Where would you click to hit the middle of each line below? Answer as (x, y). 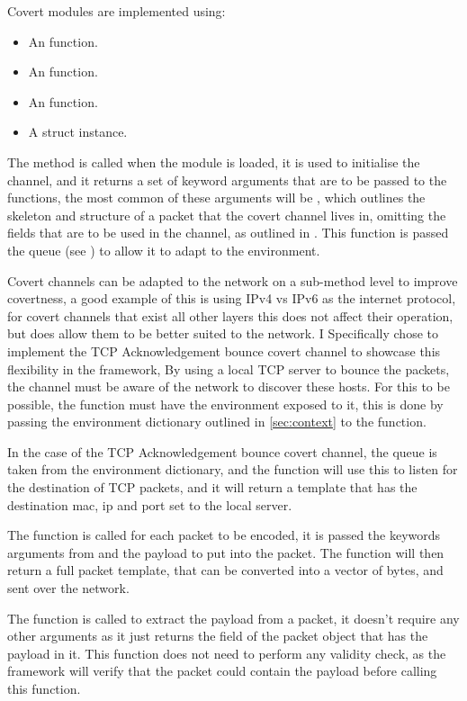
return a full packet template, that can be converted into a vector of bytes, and (225, 570)
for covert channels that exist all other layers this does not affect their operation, (230, 315)
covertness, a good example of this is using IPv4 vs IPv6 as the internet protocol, (232, 298)
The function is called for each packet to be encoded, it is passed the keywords (224, 535)
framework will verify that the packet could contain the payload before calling (222, 671)
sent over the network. (68, 588)
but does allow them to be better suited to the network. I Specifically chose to (223, 333)
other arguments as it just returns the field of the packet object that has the (218, 636)
